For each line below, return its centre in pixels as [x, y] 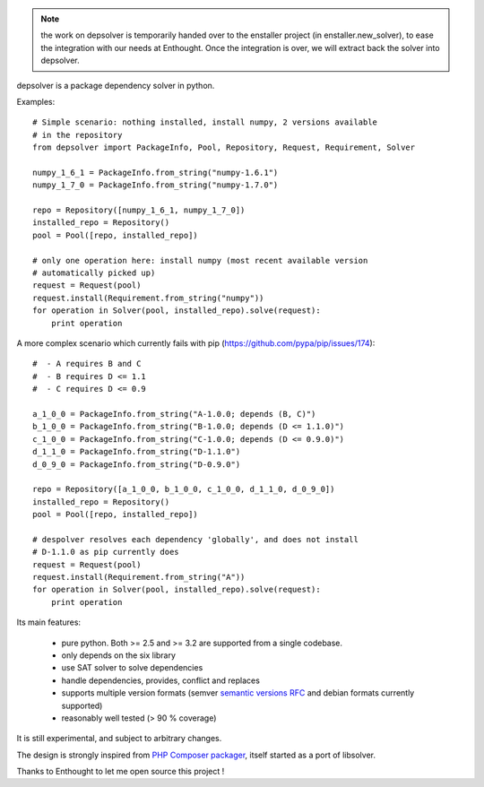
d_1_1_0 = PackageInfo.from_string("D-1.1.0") [137, 452]
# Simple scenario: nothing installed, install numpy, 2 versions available [205, 122]
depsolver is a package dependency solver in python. [116, 85]
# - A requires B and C [87, 364]
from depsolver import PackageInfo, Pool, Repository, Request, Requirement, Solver [224, 147]
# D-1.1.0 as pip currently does [106, 552]
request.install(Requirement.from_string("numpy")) [148, 298]
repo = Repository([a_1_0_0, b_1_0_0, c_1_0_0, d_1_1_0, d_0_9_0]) [184, 489]
